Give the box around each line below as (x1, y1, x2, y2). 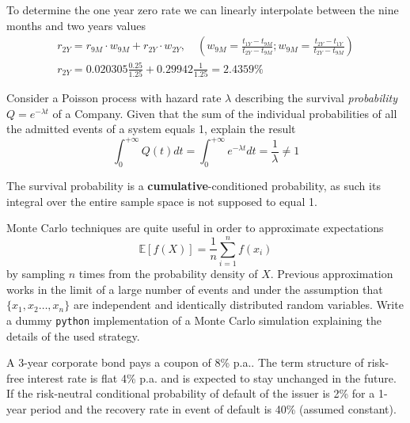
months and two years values (6, 17, 146, 33)
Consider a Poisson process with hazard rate (6, 90, 222, 106)
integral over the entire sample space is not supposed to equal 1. (6, 192, 317, 209)
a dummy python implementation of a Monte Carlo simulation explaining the (6, 311, 382, 328)
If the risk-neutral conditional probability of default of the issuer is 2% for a (6, 385, 375, 402)
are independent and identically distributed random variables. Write (73, 296, 404, 313)
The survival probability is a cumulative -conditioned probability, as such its (6, 177, 381, 194)
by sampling (6, 265, 65, 282)
